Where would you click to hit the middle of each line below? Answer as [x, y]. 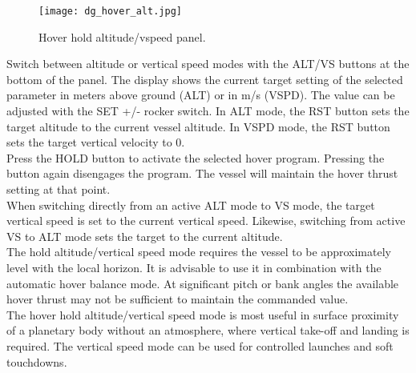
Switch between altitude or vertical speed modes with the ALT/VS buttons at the [208, 64]
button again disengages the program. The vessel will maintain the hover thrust [202, 173]
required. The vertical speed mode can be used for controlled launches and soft [200, 345]
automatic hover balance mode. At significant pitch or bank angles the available [203, 283]
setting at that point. [59, 189]
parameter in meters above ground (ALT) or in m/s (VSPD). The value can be [201, 95]
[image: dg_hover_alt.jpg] [110, 11]
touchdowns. [37, 361]
